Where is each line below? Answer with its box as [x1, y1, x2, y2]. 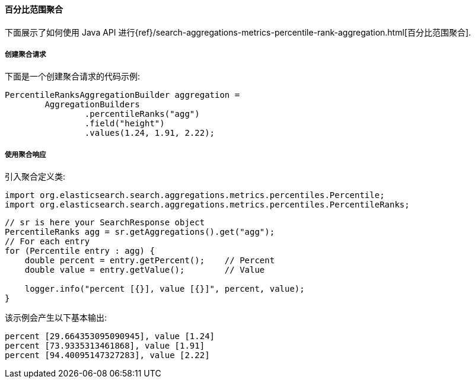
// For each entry [5, 237, 90, 247]
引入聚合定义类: [5, 171, 66, 182]
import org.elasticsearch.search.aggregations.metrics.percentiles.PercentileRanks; [5, 200, 410, 210]
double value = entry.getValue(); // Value [24, 265, 265, 275]
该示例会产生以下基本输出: [5, 312, 107, 323]
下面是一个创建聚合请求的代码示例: [5, 71, 141, 82]
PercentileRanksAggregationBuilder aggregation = [5, 90, 240, 100]
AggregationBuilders [44, 100, 140, 110]
